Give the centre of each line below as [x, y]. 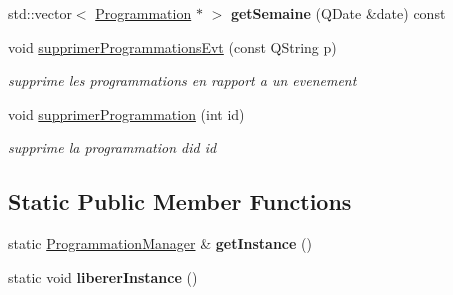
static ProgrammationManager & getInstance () [160, 243]
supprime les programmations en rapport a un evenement [182, 80]
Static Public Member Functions [180, 201]
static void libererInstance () [103, 276]
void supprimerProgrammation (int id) [126, 113]
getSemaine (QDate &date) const [338, 13]
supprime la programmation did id [112, 147]
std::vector [40, 13]
